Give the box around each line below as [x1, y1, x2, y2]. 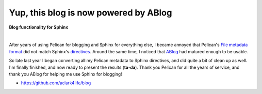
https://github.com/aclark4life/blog [21, 80, 91, 86]
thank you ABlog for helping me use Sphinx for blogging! [9, 71, 122, 77]
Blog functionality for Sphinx [9, 24, 68, 30]
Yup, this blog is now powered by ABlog [9, 7, 172, 18]
